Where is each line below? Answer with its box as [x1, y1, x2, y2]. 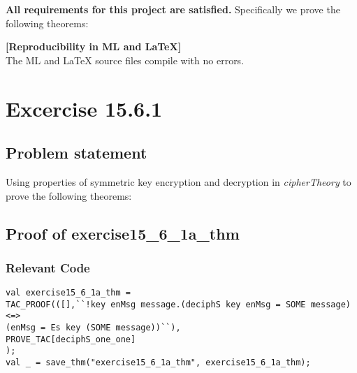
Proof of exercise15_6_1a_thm [6, 222, 240, 244]
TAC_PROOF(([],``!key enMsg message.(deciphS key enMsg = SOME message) [6, 299, 351, 309]
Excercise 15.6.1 [6, 94, 163, 122]
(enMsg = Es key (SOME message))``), [6, 323, 181, 333]
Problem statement [6, 142, 147, 163]
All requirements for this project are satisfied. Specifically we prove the [6, 2, 340, 16]
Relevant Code [6, 258, 90, 276]
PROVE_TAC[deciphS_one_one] [6, 334, 136, 344]
